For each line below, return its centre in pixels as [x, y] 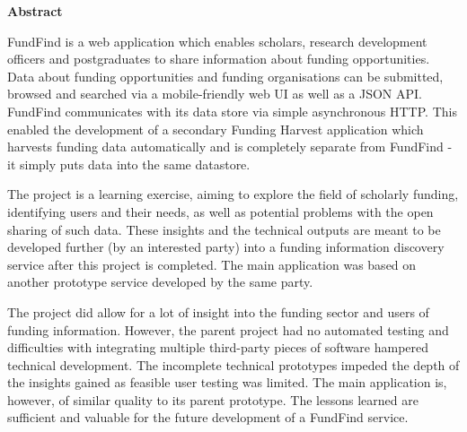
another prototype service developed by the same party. [160, 282]
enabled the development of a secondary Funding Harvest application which [216, 129]
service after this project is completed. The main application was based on [212, 264]
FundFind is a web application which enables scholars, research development [217, 41]
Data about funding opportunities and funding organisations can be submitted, [225, 76]
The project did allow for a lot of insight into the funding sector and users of [218, 311]
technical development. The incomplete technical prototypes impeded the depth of [233, 364]
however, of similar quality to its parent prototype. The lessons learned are [213, 399]
